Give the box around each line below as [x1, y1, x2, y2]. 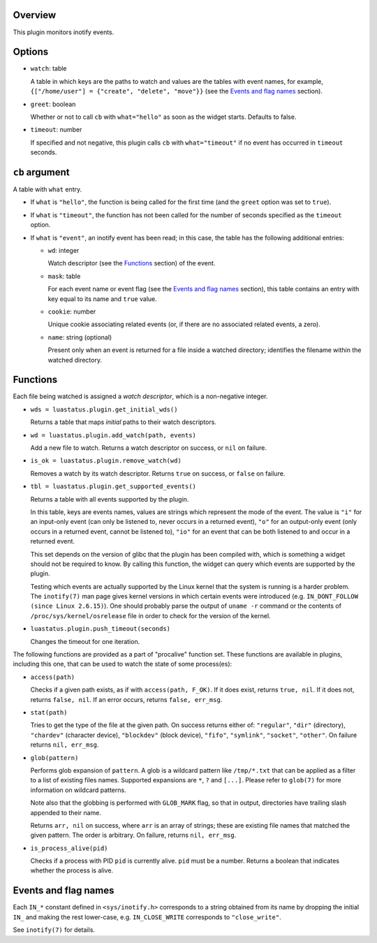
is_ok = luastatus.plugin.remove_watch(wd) [30, 457, 182, 465]
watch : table [30, 64, 67, 73]
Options [13, 46, 49, 58]
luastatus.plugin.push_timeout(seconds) [30, 625, 171, 633]
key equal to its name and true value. [47, 294, 157, 303]
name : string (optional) [47, 332, 112, 342]
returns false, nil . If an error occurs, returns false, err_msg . [30, 695, 223, 703]
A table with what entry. [13, 185, 82, 193]
